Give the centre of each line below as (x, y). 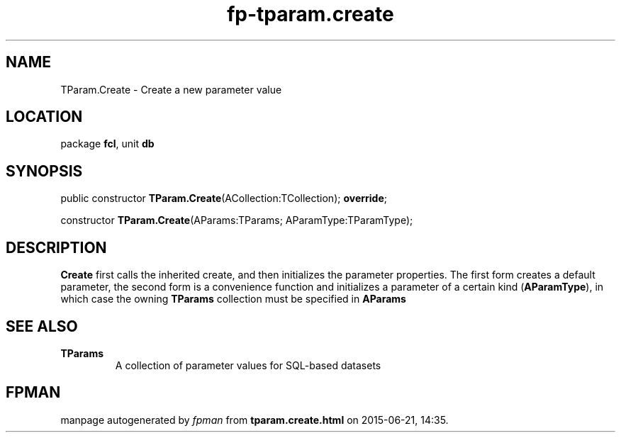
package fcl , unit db (107, 144)
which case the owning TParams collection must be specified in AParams (233, 299)
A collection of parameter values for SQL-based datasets (248, 365)
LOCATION (44, 117)
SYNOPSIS (44, 171)
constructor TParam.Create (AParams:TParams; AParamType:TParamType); (237, 220)
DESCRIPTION (56, 247)
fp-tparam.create (310, 14)
